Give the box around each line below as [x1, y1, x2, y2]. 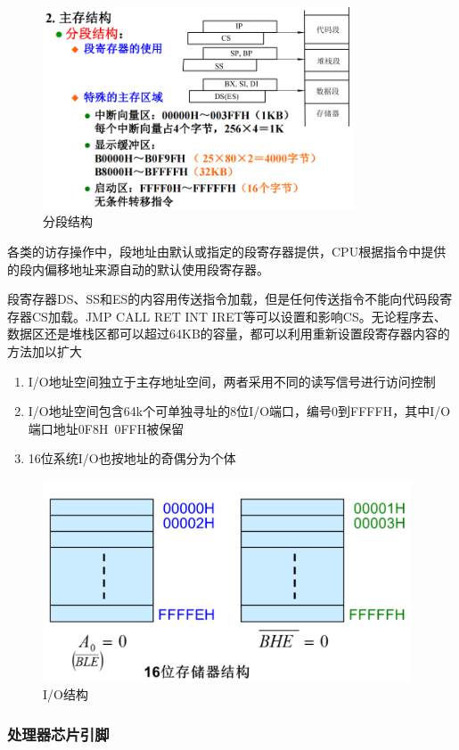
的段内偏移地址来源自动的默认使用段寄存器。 [7, 259, 269, 278]
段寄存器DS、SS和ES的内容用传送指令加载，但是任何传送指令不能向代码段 [7, 289, 440, 308]
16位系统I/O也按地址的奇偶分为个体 [28, 449, 236, 468]
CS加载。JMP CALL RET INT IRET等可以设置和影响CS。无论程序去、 [31, 306, 447, 325]
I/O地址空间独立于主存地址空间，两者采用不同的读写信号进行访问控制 [28, 371, 436, 390]
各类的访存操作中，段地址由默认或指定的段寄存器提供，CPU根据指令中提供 [7, 241, 447, 260]
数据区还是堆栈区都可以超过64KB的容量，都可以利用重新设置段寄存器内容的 [7, 324, 450, 343]
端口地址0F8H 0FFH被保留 [28, 419, 184, 437]
